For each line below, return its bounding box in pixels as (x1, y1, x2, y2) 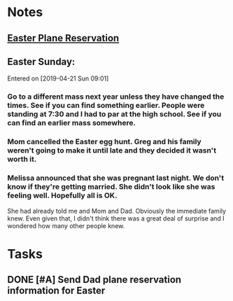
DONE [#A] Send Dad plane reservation (7, 274, 182, 286)
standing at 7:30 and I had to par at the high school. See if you (7, 109, 222, 119)
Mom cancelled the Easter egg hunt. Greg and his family (7, 137, 202, 147)
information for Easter (7, 285, 106, 297)
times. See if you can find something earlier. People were (7, 101, 205, 111)
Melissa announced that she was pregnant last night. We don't (7, 173, 225, 183)
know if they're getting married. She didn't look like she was (7, 182, 216, 192)
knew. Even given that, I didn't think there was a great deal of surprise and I (7, 214, 225, 223)
